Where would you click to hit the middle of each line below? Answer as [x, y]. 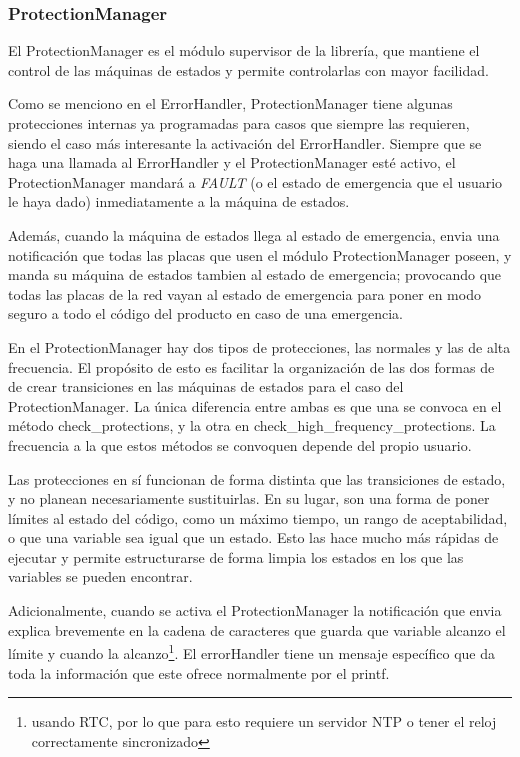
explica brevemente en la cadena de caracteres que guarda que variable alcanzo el [257, 629]
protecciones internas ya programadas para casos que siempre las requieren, [239, 123]
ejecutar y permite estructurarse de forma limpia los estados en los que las [236, 556]
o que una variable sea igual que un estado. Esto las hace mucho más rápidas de [253, 537]
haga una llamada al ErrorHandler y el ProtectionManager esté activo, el [232, 162]
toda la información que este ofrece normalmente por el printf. [199, 672]
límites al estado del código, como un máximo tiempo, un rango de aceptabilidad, [258, 517]
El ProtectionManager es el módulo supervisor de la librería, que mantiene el [244, 50]
